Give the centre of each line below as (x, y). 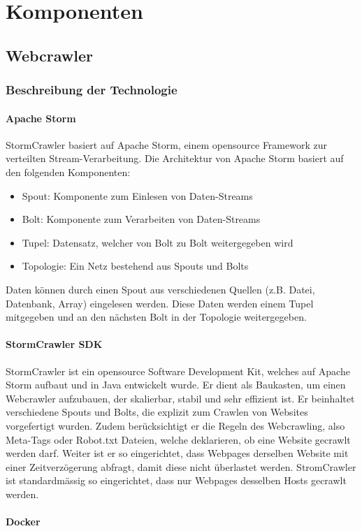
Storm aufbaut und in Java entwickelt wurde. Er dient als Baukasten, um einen (176, 385)
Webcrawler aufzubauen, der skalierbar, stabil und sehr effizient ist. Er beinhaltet (180, 398)
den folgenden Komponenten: (68, 172)
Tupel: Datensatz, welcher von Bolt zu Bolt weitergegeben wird (158, 242)
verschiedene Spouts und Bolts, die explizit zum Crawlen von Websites (157, 412)
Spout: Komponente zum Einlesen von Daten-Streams (137, 195)
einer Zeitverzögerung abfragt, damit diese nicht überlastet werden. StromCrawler (181, 466)
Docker (23, 522)
